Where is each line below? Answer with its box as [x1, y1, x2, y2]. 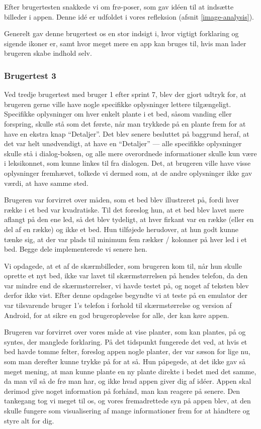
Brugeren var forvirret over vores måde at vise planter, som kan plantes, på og [4, 327, 246, 337]
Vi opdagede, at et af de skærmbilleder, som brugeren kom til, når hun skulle [4, 260, 242, 271]
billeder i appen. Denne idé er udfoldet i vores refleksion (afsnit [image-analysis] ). [4, 11, 254, 22]
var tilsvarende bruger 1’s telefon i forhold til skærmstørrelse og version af [4, 300, 232, 310]
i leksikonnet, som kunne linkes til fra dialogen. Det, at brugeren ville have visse [4, 158, 251, 168]
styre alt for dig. [4, 415, 54, 425]
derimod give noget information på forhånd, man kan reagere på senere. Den [4, 385, 240, 396]
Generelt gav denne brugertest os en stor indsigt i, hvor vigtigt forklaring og [4, 28, 239, 39]
